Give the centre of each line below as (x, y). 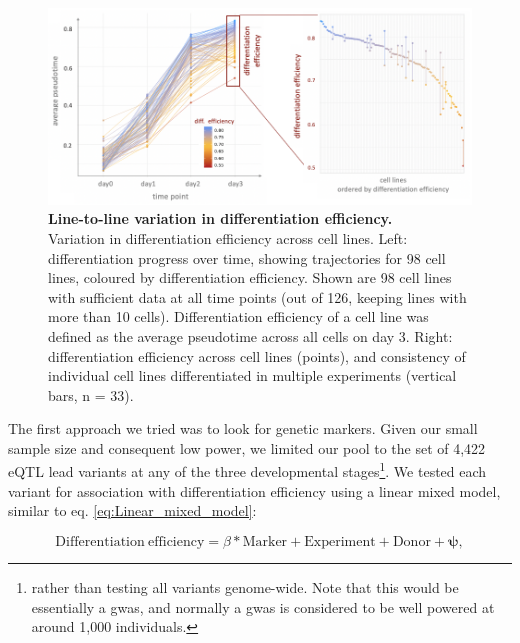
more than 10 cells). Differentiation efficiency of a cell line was (238, 316)
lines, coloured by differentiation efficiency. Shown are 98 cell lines (250, 277)
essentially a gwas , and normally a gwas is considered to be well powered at (263, 606)
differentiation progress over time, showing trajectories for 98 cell (247, 257)
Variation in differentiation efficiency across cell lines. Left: (228, 237)
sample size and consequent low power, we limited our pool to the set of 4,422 (247, 447)
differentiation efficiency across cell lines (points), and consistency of (257, 355)
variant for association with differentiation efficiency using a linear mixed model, (254, 490)
